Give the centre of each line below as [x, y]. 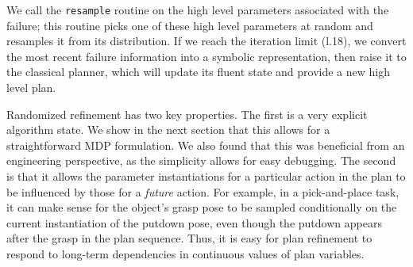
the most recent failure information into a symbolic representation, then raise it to [206, 56]
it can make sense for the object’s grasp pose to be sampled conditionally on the [202, 207]
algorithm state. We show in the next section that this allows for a [168, 130]
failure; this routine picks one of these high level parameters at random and [190, 25]
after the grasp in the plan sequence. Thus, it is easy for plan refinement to [189, 238]
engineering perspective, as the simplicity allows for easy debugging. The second [201, 160]
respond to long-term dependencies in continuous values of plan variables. [185, 253]
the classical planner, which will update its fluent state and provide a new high [199, 72]
